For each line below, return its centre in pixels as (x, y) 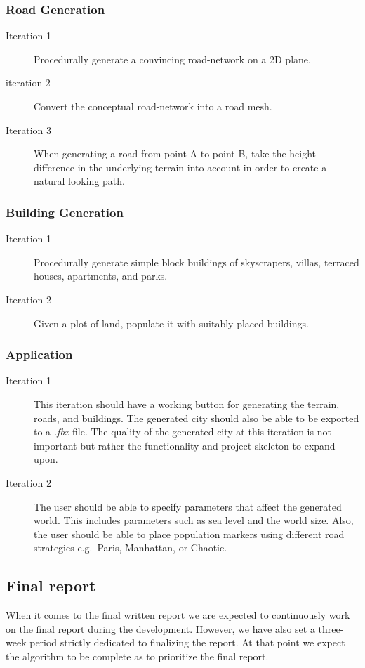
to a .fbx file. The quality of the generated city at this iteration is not (182, 432)
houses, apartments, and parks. (101, 276)
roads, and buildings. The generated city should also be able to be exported (197, 418)
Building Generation (65, 212)
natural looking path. (79, 181)
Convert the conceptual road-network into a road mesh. (153, 106)
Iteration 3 (28, 130)
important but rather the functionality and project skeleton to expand (185, 445)
